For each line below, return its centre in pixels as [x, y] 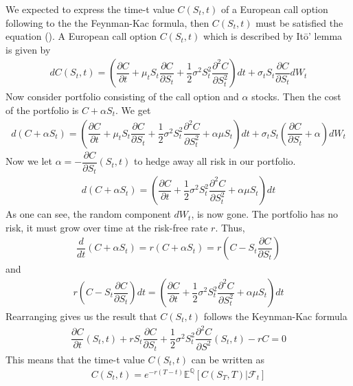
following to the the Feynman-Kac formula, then [107, 22]
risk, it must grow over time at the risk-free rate [107, 227]
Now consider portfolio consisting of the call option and [122, 96]
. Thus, [230, 227]
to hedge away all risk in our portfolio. [215, 161]
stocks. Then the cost [296, 96]
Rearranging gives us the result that [81, 316]
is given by [28, 49]
